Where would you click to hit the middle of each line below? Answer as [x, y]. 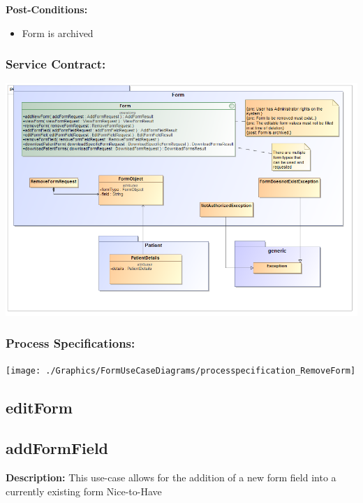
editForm [39, 407]
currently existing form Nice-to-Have [84, 491]
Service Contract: [56, 64]
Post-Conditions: [47, 9]
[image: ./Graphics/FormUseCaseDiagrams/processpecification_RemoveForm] [181, 370]
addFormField [57, 448]
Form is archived [58, 33]
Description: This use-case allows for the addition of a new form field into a [171, 477]
